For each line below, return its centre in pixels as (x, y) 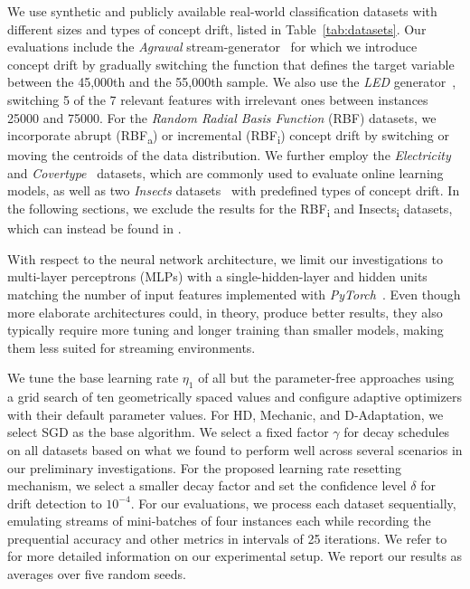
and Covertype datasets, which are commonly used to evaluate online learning (226, 172)
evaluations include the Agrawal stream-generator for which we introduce (212, 47)
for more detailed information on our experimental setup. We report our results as (235, 556)
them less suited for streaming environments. (132, 347)
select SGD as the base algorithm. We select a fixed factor (168, 432)
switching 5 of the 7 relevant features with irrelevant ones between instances (218, 99)
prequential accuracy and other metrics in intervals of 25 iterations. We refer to (227, 538)
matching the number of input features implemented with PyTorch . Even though (234, 294)
